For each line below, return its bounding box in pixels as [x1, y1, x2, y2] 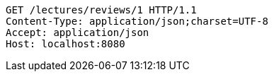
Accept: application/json [6, 27, 149, 38]
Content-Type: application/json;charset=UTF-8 [6, 16, 268, 27]
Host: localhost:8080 [6, 38, 125, 49]
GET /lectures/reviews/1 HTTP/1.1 [6, 4, 197, 16]
